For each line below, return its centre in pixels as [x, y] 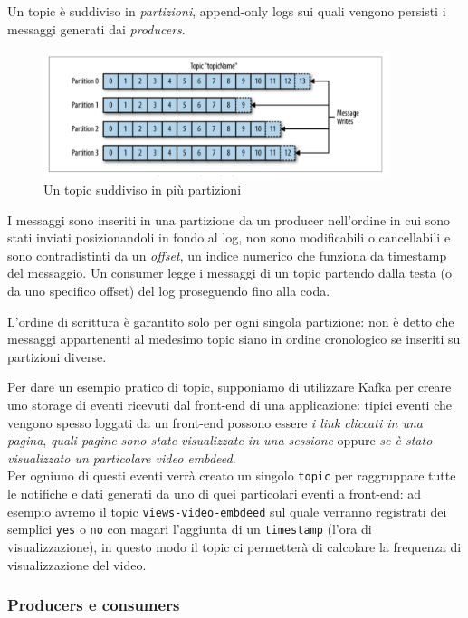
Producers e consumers [94, 605]
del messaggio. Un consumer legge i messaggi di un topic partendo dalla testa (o [229, 273]
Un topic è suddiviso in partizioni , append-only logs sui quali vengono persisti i [227, 11]
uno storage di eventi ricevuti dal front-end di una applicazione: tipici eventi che [229, 405]
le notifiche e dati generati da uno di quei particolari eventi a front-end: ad [215, 494]
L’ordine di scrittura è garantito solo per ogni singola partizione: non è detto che [231, 321]
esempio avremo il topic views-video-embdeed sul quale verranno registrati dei [227, 511]
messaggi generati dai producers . [96, 29]
